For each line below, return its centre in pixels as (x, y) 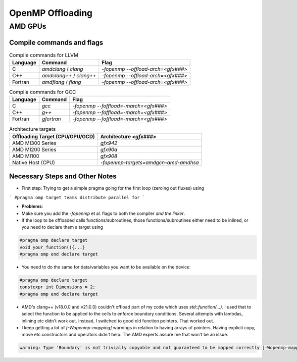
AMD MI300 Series (34, 143)
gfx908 (109, 156)
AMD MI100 (26, 156)
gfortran (51, 119)
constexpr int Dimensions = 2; (58, 287)
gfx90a (109, 150)
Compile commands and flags (56, 42)
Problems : (32, 207)
